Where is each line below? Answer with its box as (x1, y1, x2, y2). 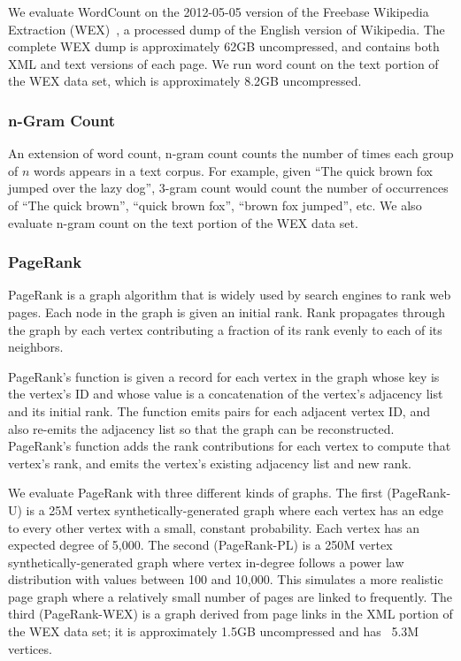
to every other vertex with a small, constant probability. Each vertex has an (8, 518, 419, 536)
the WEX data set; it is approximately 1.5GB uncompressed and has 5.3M (8, 622, 419, 641)
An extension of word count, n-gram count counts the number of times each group (8, 144, 454, 163)
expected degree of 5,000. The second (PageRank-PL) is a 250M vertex (8, 536, 393, 554)
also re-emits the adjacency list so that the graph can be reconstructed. (8, 419, 395, 437)
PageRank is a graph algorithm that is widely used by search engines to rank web (8, 285, 451, 304)
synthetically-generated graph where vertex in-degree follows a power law (8, 552, 404, 571)
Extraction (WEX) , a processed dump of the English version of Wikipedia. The (8, 19, 445, 38)
